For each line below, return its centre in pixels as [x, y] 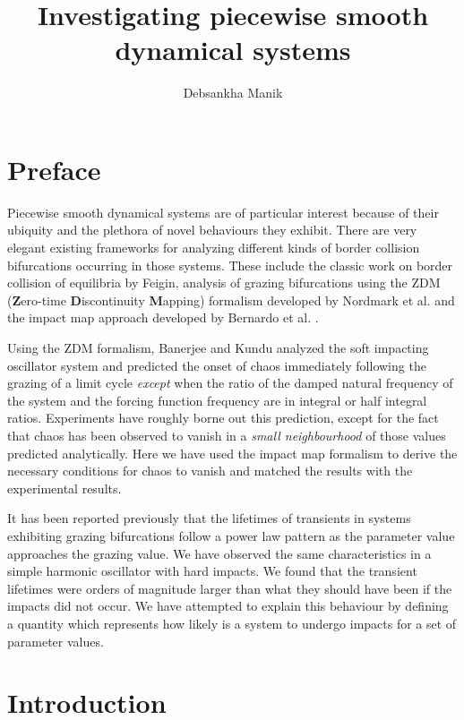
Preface [54, 169]
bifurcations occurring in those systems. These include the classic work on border [230, 265]
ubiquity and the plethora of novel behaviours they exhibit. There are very [212, 230]
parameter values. [56, 641]
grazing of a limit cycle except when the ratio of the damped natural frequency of [230, 383]
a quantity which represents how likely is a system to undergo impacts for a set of [232, 623]
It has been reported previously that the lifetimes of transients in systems [209, 518]
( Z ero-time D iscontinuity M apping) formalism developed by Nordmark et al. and [231, 300]
